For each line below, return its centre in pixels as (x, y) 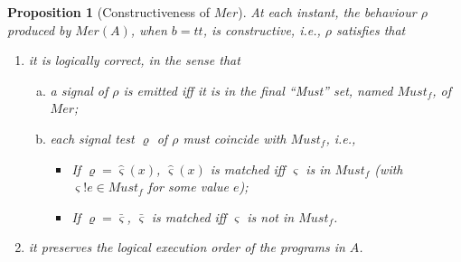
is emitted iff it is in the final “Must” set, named (258, 90)
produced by (39, 29)
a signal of (79, 90)
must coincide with (235, 138)
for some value (188, 187)
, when (149, 29)
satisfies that (371, 29)
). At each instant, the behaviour (327, 12)
